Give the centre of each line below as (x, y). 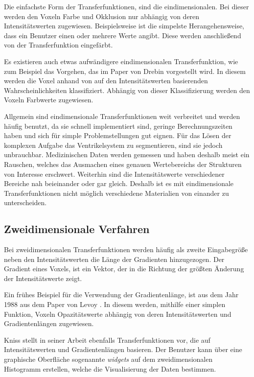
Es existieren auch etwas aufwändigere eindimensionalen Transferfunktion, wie (121, 61)
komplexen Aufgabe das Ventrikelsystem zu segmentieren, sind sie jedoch (113, 145)
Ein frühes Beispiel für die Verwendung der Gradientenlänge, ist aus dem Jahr (121, 295)
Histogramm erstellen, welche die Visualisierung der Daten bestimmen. (110, 368)
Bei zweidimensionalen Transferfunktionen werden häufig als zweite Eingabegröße (126, 249)
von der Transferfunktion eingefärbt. (58, 45)
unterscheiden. (25, 202)
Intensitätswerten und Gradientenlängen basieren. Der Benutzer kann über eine (123, 349)
